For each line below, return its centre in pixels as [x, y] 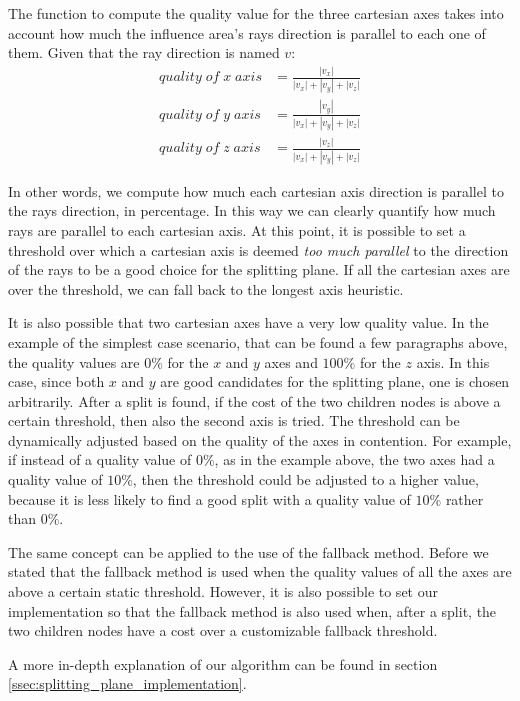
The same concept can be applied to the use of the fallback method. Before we [248, 551]
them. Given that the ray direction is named [144, 52]
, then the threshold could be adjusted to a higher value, [305, 479]
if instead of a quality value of [100, 459]
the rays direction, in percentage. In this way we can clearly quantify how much [252, 210]
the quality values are [74, 361]
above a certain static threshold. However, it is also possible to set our [223, 591]
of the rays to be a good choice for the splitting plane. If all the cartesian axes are [259, 269]
